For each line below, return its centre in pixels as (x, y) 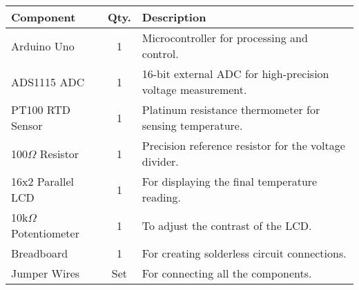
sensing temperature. (192, 125)
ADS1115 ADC (48, 81)
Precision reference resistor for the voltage (243, 145)
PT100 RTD (41, 109)
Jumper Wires (46, 273)
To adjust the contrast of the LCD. (227, 225)
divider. (160, 161)
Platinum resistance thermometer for (231, 109)
